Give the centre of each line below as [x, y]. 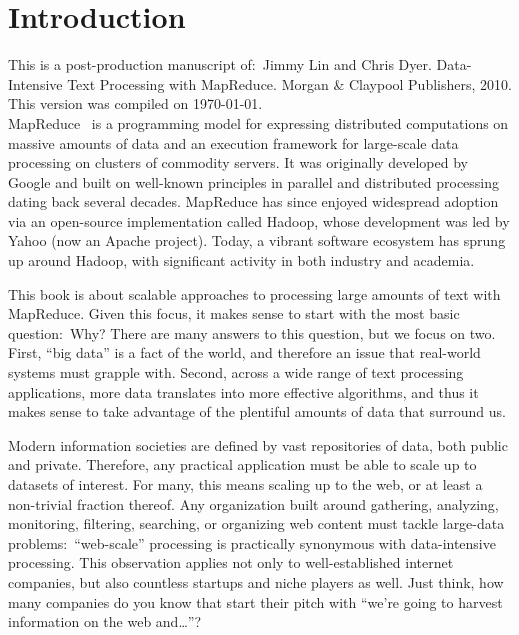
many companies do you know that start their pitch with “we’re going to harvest [255, 601]
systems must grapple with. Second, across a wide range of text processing [236, 372]
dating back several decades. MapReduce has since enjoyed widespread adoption [253, 201]
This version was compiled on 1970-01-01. [135, 103]
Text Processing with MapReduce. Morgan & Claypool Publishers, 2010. [289, 83]
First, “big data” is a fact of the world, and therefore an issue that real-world [244, 352]
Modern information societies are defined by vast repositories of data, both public [258, 444]
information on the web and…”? [104, 621]
